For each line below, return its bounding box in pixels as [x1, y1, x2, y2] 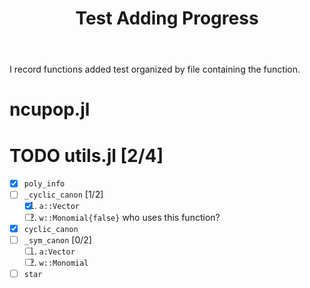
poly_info [23, 179, 66, 189]
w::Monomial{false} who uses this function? [38, 211, 221, 223]
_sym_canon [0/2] [23, 233, 92, 246]
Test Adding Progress [75, 7, 259, 30]
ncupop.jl [9, 98, 91, 121]
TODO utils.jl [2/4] [9, 144, 164, 167]
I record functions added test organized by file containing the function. [9, 63, 301, 76]
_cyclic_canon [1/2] [23, 188, 104, 201]
